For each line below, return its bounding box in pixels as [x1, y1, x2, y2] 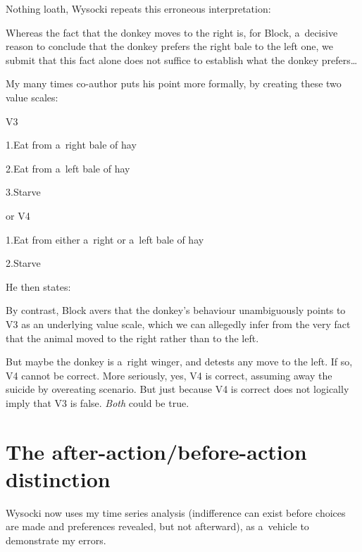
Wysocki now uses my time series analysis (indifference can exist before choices [6, 505, 346, 520]
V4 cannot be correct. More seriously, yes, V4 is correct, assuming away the [6, 368, 332, 382]
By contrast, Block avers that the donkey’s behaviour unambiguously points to [6, 303, 346, 318]
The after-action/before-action [6, 437, 307, 465]
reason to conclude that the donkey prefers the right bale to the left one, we [6, 39, 334, 54]
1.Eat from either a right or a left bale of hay [6, 232, 204, 246]
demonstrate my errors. [6, 532, 106, 547]
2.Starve [6, 256, 41, 270]
